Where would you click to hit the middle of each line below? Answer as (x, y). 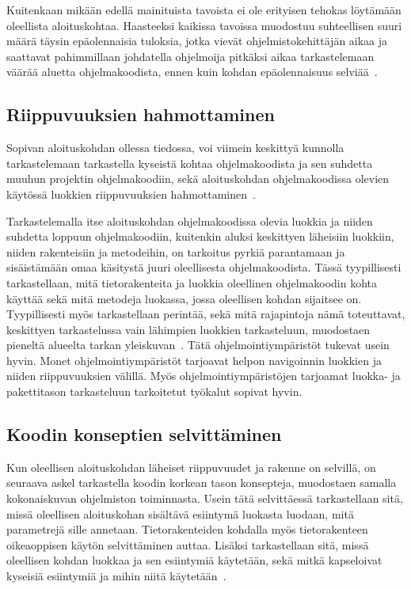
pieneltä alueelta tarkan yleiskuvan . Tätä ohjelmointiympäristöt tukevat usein (198, 345)
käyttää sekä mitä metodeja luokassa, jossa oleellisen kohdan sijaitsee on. (184, 298)
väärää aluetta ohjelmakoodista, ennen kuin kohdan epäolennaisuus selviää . (192, 72)
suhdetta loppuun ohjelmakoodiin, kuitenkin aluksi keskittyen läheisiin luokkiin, (200, 236)
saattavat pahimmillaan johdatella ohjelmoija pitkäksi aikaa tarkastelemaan (190, 56)
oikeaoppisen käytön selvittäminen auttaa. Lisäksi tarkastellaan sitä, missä (188, 544)
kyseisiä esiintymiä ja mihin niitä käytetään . (116, 576)
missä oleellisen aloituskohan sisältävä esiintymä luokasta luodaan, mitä (180, 513)
